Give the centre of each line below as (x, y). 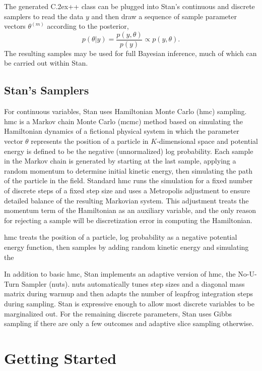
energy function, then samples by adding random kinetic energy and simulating (126, 247)
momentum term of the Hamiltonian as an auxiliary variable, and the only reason (130, 210)
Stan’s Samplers (47, 90)
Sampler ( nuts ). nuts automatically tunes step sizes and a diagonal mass (133, 283)
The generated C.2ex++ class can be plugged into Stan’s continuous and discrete (129, 6)
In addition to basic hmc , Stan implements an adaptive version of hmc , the (120, 274)
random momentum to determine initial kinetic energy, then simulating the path (128, 170)
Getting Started (60, 358)
